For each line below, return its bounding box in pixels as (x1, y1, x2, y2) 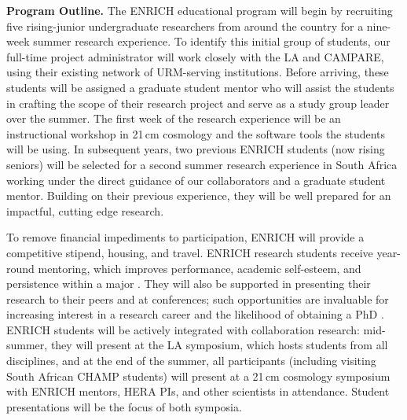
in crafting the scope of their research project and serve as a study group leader (6, 94, 390, 111)
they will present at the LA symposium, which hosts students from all (50, 337, 388, 353)
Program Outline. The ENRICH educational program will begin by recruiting (6, 2, 393, 18)
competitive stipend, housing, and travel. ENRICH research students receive (6, 244, 373, 260)
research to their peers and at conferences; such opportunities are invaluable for (6, 290, 389, 307)
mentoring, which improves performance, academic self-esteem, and (38, 260, 361, 276)
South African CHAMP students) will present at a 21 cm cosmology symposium (6, 367, 390, 384)
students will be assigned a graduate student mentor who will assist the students (6, 79, 394, 95)
